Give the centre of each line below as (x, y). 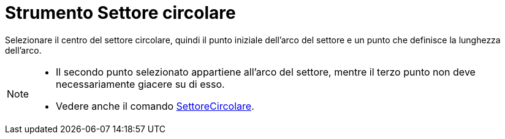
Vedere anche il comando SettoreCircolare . (155, 106)
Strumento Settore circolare (120, 13)
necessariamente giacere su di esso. (140, 84)
